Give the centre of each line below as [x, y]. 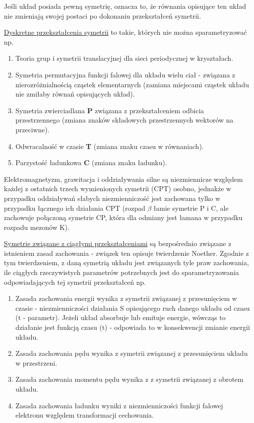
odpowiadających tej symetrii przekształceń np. [75, 282]
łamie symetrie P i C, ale [191, 208]
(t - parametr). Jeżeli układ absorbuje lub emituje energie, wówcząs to [120, 317]
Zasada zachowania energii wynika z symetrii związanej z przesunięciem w [126, 298]
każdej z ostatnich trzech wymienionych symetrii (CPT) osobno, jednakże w [118, 188]
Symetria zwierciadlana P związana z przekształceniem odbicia [110, 110]
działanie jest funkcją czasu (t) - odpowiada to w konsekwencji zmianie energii [133, 327]
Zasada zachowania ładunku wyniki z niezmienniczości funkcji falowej [119, 405]
